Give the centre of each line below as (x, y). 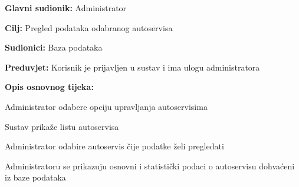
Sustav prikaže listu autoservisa (62, 126)
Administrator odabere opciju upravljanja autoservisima (106, 106)
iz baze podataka (35, 177)
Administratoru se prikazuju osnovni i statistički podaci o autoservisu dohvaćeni (150, 166)
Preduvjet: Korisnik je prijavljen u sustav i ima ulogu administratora (132, 67)
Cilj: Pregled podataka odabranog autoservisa (89, 27)
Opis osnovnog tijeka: (49, 87)
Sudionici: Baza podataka (54, 47)
